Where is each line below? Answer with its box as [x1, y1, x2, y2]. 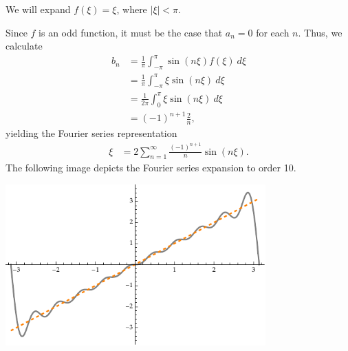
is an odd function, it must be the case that [39, 25, 223, 39]
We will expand [6, 2, 71, 16]
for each [256, 25, 290, 39]
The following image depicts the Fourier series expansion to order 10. [6, 160, 296, 175]
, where [116, 2, 147, 16]
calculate [6, 39, 43, 53]
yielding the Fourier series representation [6, 126, 177, 140]
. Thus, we [298, 25, 342, 39]
